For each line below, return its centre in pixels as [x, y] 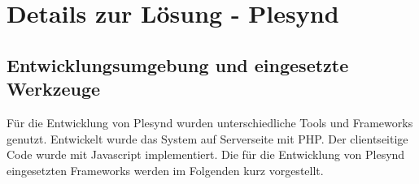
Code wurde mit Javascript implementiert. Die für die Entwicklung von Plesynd [206, 154]
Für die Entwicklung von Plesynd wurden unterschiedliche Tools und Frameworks [210, 122]
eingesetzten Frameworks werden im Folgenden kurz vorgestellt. [165, 170]
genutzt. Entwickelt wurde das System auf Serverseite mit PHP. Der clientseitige [207, 138]
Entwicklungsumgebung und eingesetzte [178, 64]
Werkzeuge [54, 89]
